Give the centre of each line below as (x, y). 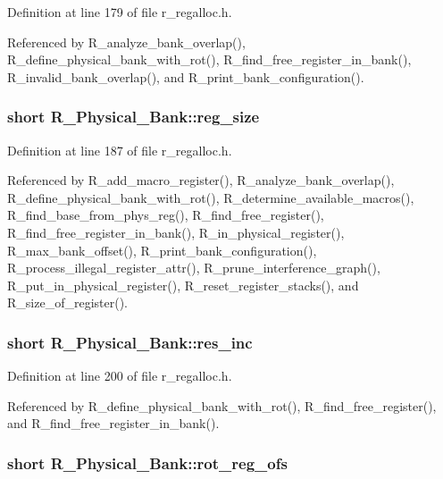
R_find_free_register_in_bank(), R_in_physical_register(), (176, 232)
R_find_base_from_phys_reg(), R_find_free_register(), (166, 215)
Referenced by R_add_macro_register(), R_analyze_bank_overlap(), (201, 180)
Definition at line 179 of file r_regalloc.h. (120, 12)
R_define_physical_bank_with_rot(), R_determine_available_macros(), (211, 197)
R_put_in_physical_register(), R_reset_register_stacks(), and (183, 285)
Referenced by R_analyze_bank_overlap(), (126, 42)
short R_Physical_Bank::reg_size (134, 117)
